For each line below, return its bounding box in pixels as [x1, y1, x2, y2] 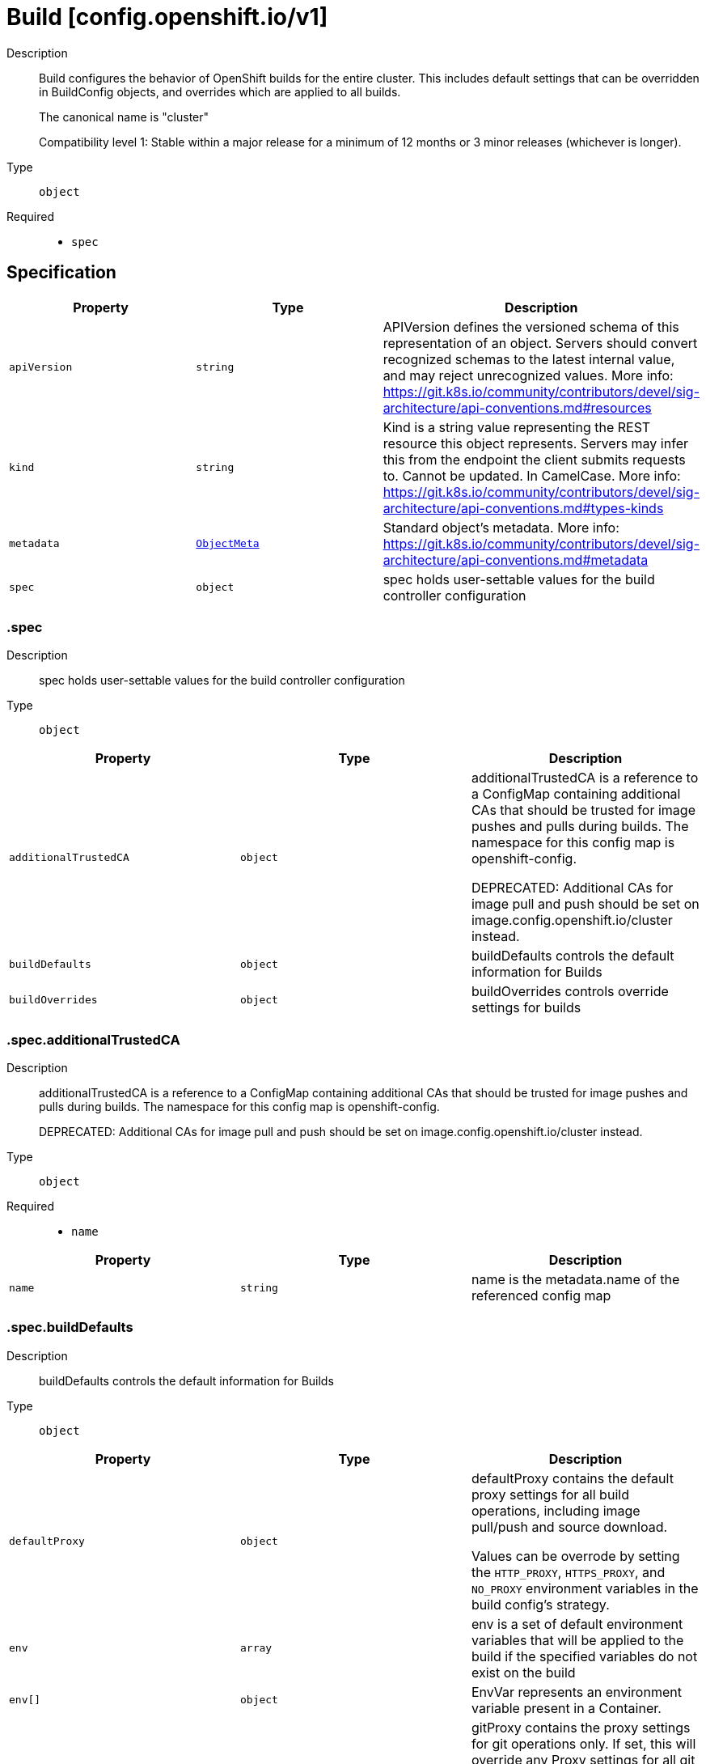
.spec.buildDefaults [6, 1319, 133, 1336]
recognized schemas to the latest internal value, [383, 350, 675, 367]
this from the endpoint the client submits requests [383, 451, 686, 468]
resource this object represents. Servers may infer [383, 435, 688, 452]
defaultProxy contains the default [471, 1469, 674, 1486]
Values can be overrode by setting [471, 1547, 680, 1564]
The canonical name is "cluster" [39, 109, 209, 124]
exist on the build [471, 1664, 576, 1681]
